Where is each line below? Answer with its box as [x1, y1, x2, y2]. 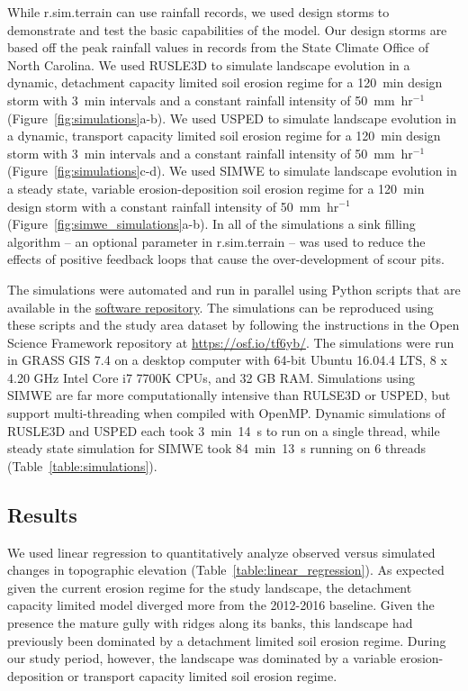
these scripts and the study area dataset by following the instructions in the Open [7, 315, 460, 334]
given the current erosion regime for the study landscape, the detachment [7, 577, 412, 596]
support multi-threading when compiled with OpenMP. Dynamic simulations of [7, 404, 445, 423]
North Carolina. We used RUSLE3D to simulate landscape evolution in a [7, 55, 410, 74]
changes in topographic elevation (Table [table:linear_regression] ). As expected [7, 560, 445, 579]
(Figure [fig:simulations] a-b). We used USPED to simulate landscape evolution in [7, 108, 457, 127]
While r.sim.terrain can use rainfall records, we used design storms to [7, 3, 390, 21]
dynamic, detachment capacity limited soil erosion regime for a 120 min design [7, 73, 443, 92]
